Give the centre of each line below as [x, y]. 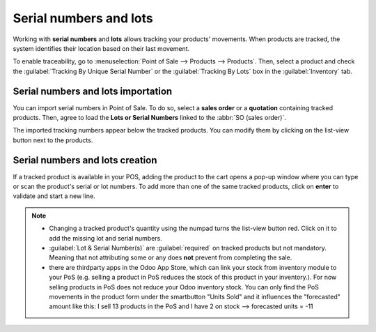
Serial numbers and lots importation [93, 91]
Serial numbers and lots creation [85, 160]
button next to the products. [53, 140]
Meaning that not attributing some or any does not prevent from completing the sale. [171, 257]
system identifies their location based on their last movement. [101, 48]
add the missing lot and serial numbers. [106, 238]
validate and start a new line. [54, 196]
